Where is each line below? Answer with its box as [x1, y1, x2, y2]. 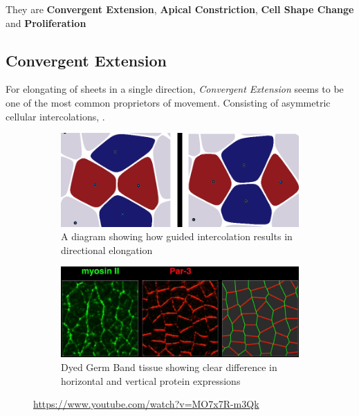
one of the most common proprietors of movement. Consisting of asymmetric [6, 95, 331, 109]
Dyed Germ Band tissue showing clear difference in [61, 359, 277, 374]
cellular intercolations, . [6, 109, 105, 123]
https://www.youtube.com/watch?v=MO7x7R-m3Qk [33, 397, 259, 411]
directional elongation [61, 242, 153, 257]
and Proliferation [6, 15, 86, 30]
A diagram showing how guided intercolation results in [61, 229, 293, 244]
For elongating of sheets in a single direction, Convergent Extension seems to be [6, 82, 344, 96]
